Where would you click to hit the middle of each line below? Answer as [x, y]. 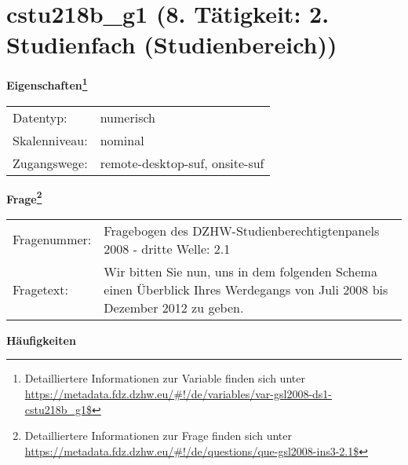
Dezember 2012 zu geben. [174, 307]
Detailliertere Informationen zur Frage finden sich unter [158, 436]
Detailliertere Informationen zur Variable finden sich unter [165, 378]
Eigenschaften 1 [47, 84]
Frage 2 [24, 197]
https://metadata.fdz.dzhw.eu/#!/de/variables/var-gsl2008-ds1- [178, 394]
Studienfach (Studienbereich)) [172, 44]
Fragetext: [40, 289]
